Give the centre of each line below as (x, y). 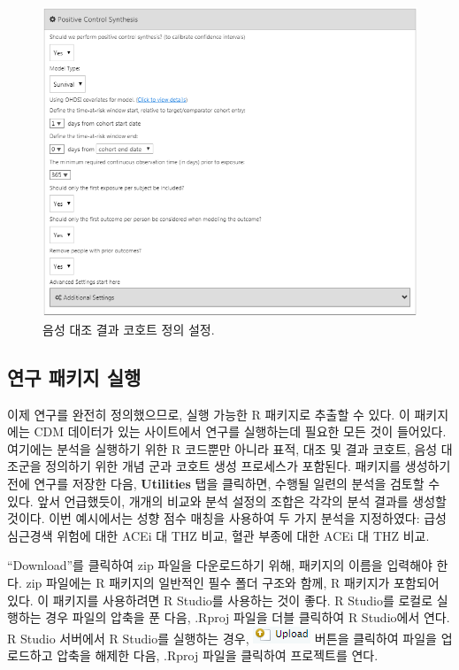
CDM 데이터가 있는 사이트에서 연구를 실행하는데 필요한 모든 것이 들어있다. (240, 431)
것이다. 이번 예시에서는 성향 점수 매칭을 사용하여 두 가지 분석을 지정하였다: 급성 (227, 518)
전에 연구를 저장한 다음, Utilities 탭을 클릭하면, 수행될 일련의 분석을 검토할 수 (224, 483)
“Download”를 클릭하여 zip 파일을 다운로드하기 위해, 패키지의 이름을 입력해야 (220, 565)
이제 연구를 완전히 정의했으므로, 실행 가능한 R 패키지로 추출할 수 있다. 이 (209, 414)
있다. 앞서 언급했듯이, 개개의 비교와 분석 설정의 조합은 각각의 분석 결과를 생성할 (227, 501)
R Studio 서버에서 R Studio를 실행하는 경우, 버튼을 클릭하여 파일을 (222, 638)
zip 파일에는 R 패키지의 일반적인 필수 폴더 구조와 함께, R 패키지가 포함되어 (233, 582)
